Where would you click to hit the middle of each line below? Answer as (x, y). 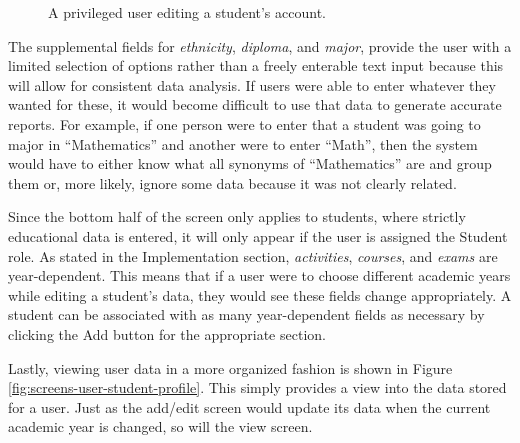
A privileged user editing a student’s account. (187, 12)
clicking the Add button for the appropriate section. (167, 333)
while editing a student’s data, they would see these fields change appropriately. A (260, 294)
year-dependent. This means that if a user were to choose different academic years (259, 275)
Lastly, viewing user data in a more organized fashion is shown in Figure (230, 367)
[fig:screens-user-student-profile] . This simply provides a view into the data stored (257, 387)
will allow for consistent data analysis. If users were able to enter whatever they (252, 84)
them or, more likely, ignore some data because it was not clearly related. (232, 182)
